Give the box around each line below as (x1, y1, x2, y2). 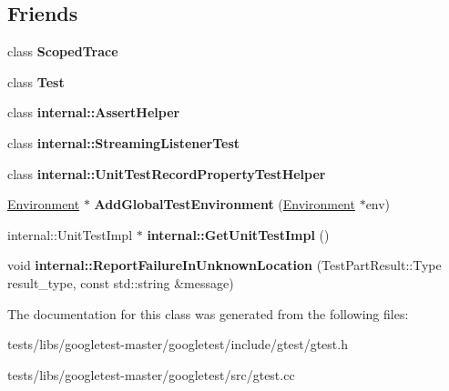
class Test (7, 72, 65, 91)
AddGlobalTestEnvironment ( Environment (94, 195, 355, 214)
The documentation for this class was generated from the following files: (7, 304, 409, 323)
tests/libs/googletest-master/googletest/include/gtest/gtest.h (7, 335, 348, 354)
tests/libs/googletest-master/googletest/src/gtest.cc (7, 365, 295, 384)
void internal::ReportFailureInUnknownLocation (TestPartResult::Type (7, 256, 442, 275)
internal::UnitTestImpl (7, 225, 133, 244)
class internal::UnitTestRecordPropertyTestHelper (7, 164, 326, 183)
